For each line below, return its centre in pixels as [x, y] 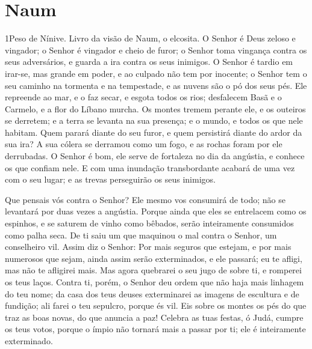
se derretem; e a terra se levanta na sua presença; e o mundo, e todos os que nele [154, 120]
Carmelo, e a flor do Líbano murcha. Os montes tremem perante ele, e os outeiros [155, 108]
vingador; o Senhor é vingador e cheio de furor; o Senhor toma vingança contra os [156, 50]
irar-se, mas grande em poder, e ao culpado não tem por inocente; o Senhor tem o [156, 73]
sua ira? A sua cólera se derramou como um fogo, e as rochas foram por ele [144, 144]
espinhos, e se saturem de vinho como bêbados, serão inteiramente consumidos [149, 223]
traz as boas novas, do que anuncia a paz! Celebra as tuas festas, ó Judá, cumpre [154, 317]
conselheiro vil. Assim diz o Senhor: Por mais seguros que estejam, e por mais [148, 247]
